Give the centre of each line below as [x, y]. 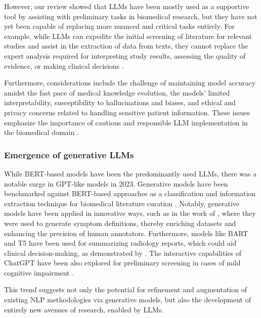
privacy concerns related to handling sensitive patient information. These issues [127, 112]
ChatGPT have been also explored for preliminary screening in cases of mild [122, 263]
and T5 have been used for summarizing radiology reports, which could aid [120, 243]
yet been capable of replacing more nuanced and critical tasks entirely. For [119, 26]
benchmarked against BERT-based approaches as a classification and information [130, 193]
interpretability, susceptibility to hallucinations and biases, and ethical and [120, 102]
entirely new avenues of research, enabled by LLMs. [84, 309]
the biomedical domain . [41, 132]
